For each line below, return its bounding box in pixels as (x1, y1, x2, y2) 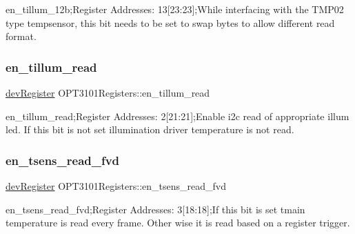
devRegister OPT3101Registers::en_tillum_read (6, 86, 210, 99)
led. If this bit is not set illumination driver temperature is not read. (6, 122, 294, 137)
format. (6, 29, 37, 43)
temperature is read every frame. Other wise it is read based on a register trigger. (6, 215, 350, 230)
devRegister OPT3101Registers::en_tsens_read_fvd (6, 179, 226, 193)
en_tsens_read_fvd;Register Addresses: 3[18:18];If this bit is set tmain (6, 202, 305, 216)
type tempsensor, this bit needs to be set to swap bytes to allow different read (6, 15, 335, 30)
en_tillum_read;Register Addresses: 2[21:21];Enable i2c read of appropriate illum (6, 108, 349, 123)
